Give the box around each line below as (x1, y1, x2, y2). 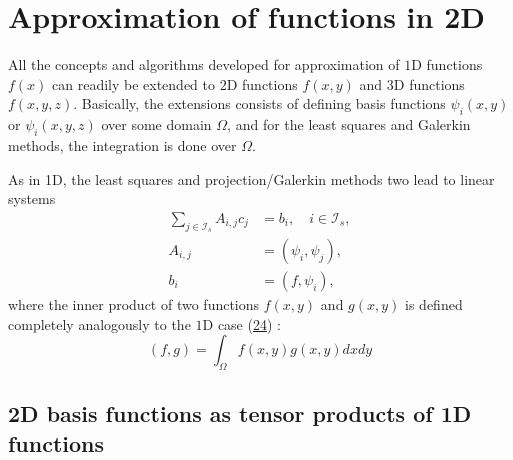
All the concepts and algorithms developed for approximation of (8, 54, 400, 75)
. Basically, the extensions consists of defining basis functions (73, 93, 446, 114)
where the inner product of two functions (8, 293, 260, 314)
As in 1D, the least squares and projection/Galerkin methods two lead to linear (8, 168, 495, 189)
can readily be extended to (52, 73, 216, 94)
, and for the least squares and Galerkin (227, 114, 471, 135)
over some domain (101, 114, 212, 135)
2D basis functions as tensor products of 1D (8, 398, 472, 429)
